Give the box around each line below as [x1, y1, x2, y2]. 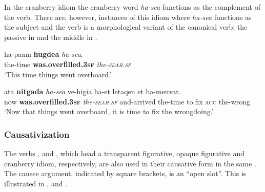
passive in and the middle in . [4, 31, 97, 42]
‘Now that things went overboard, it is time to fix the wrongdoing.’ [4, 106, 214, 117]
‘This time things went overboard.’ [4, 69, 112, 79]
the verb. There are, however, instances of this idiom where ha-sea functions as [4, 11, 252, 22]
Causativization [4, 127, 70, 140]
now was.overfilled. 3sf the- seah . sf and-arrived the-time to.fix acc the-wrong [4, 96, 251, 106]
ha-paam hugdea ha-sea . [4, 49, 83, 59]
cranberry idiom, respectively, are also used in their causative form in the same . [4, 158, 256, 168]
